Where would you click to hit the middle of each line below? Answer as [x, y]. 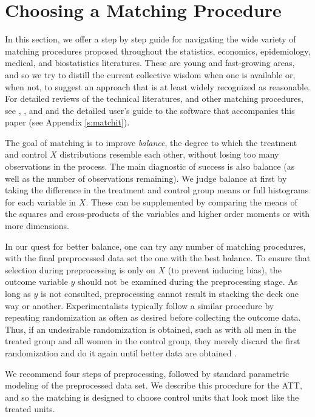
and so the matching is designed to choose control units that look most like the [152, 397]
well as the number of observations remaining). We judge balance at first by [146, 178]
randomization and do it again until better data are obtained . [121, 352]
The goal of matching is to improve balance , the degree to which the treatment [151, 142]
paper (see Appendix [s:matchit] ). [67, 122]
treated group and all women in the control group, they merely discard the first [153, 341]
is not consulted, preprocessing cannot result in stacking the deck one [170, 293]
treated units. [30, 409]
